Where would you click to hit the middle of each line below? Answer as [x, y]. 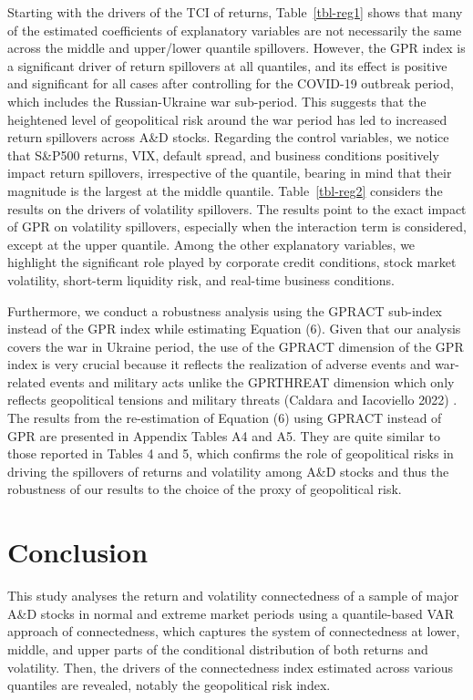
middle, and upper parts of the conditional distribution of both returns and [218, 649]
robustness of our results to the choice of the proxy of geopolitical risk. [205, 489]
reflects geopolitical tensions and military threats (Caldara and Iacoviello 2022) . [232, 400]
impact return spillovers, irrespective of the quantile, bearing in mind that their [230, 173]
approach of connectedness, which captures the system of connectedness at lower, [234, 631]
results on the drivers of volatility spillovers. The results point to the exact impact [237, 208]
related [27, 381]
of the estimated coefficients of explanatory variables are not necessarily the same [235, 30]
